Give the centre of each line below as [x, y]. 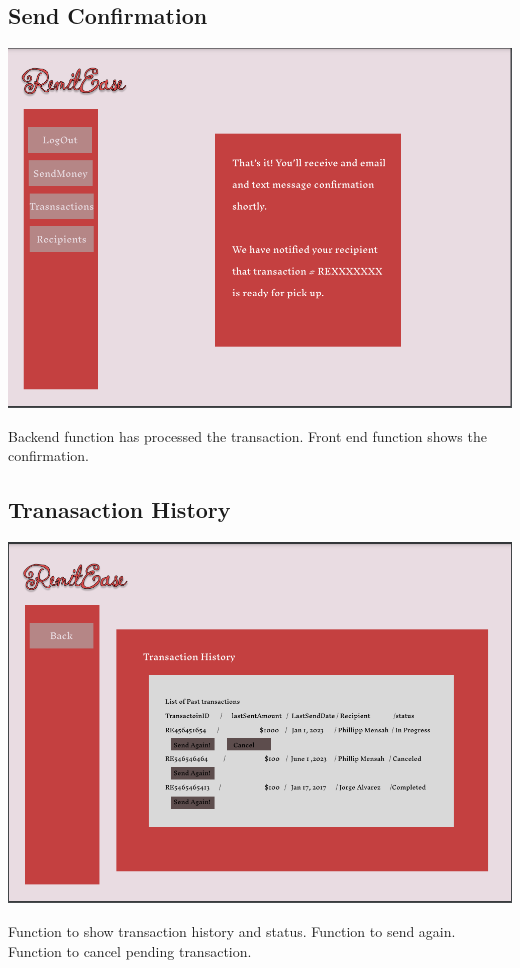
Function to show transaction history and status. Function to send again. [232, 931]
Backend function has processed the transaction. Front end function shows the [247, 435]
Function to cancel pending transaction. [130, 950]
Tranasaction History [119, 509]
